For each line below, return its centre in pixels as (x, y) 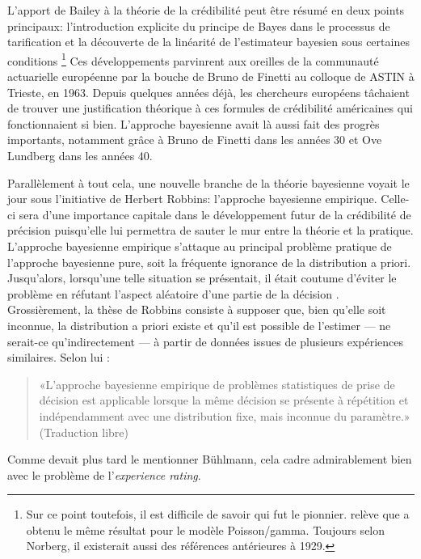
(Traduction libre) (84, 432)
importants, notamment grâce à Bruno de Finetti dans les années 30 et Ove (195, 140)
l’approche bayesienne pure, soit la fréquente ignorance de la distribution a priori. (209, 262)
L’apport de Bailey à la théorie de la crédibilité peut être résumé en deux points (206, 10)
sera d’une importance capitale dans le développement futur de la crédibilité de (215, 214)
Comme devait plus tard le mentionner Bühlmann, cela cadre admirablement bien (210, 459)
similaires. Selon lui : (59, 357)
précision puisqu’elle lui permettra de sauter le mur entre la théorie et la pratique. (210, 230)
